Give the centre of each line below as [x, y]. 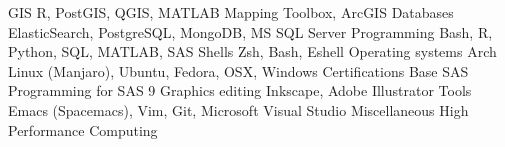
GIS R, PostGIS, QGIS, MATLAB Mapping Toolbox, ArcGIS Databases [231, 12]
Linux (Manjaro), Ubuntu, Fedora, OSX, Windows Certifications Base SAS [238, 70]
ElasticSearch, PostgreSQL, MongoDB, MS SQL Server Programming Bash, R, [250, 31]
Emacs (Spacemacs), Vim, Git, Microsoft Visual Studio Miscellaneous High [238, 109]
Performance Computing [83, 129]
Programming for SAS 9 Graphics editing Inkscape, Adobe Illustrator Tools [240, 90]
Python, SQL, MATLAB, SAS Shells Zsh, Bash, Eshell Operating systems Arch [252, 51]
